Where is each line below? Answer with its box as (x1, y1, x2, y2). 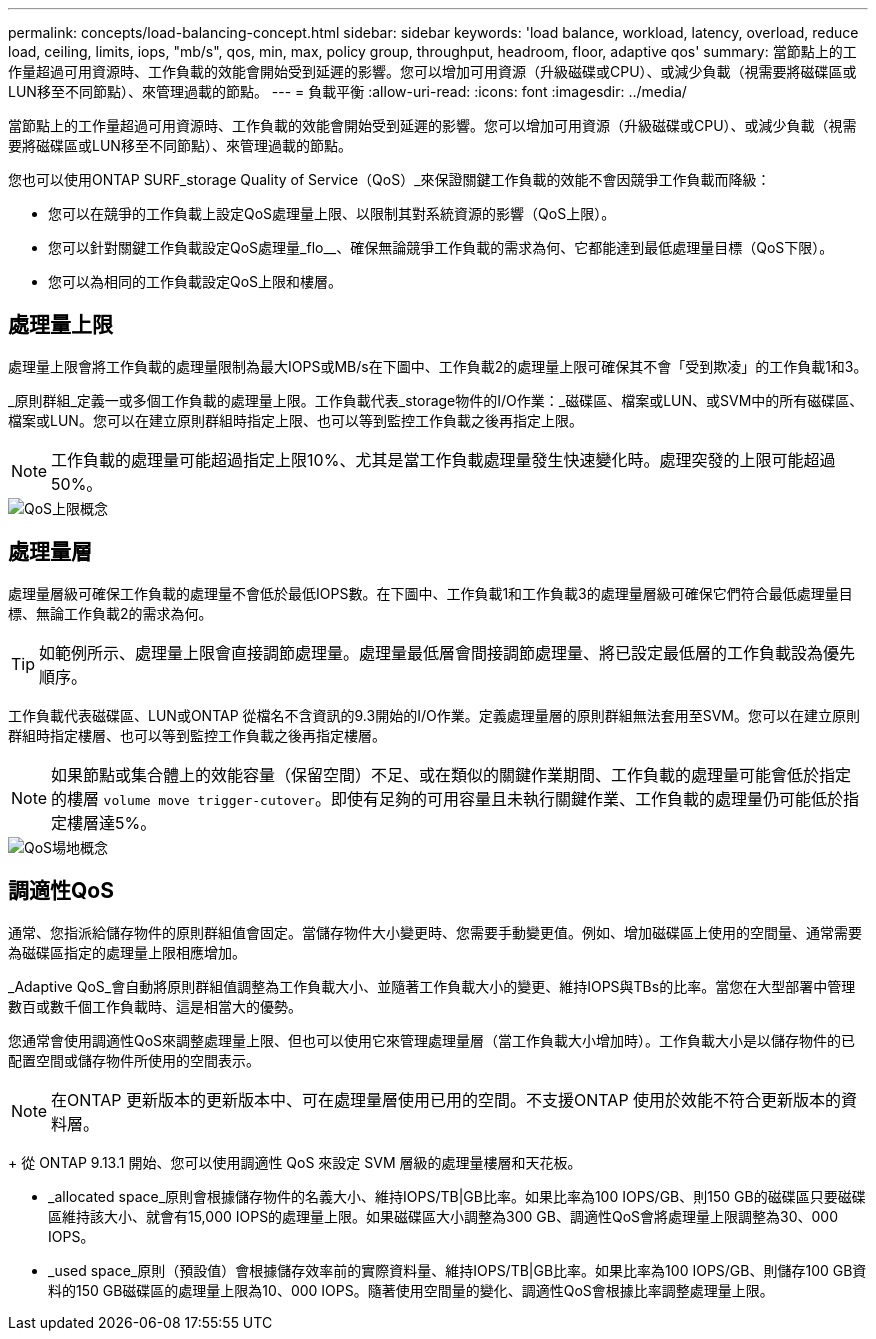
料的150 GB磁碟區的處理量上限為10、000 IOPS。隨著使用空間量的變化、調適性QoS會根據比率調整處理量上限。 (48, 1281, 774, 1299)
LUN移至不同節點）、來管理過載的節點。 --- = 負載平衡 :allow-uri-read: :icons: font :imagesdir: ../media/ (8, 83, 687, 100)
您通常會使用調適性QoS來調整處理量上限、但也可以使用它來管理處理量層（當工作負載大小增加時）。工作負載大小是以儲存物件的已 (8, 1031, 856, 1049)
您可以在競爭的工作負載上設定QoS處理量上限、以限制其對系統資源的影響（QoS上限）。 (48, 205, 616, 222)
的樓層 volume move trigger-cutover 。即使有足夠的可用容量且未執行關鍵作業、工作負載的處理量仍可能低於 (51, 788, 843, 809)
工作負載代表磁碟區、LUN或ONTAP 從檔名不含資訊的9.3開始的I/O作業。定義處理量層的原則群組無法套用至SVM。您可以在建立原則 (8, 706, 860, 724)
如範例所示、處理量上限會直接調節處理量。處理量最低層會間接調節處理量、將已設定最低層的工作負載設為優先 (39, 642, 856, 663)
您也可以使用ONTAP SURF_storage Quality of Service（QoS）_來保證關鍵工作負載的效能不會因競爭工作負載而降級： (8, 171, 771, 188)
